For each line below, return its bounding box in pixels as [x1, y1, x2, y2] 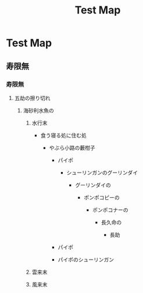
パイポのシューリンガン [58, 256, 115, 263]
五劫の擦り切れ [14, 94, 51, 101]
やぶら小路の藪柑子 [49, 144, 95, 151]
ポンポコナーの [92, 206, 128, 213]
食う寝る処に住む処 [40, 132, 87, 139]
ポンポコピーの [84, 194, 120, 201]
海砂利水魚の [23, 106, 54, 114]
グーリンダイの [75, 181, 112, 188]
